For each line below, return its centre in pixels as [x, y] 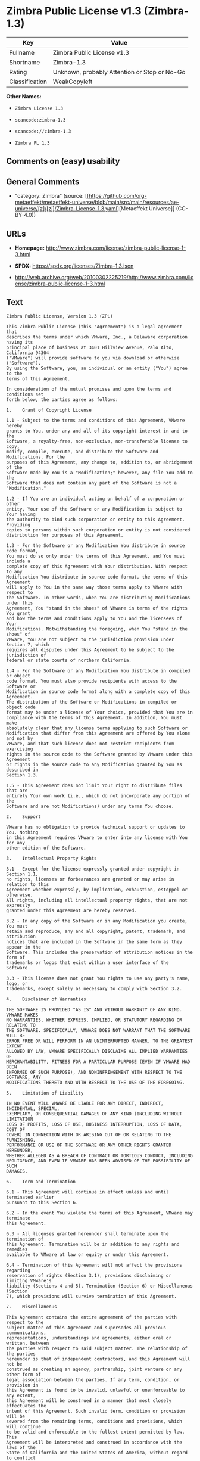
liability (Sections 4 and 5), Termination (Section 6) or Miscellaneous [100, 1286]
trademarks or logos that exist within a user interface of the [87, 963]
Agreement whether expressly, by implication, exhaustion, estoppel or [97, 890]
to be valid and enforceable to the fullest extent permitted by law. [96, 1432]
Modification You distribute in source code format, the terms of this [97, 577]
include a [18, 561]
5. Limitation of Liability [45, 1093]
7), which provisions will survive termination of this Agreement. [92, 1296]
